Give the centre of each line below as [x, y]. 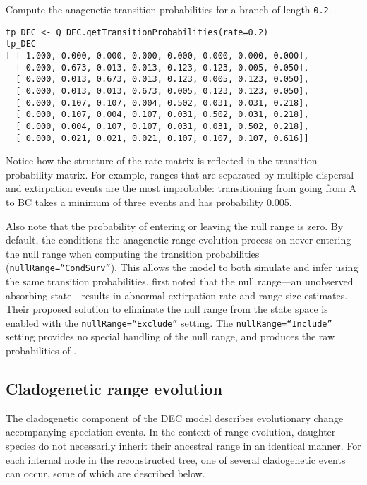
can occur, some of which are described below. [106, 473]
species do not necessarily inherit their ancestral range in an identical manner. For [183, 446]
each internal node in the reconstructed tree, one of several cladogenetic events [176, 459]
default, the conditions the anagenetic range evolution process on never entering [179, 240]
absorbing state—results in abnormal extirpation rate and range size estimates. [177, 295]
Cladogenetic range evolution [114, 389]
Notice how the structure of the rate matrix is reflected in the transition [162, 161]
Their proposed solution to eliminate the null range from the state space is [167, 309]
